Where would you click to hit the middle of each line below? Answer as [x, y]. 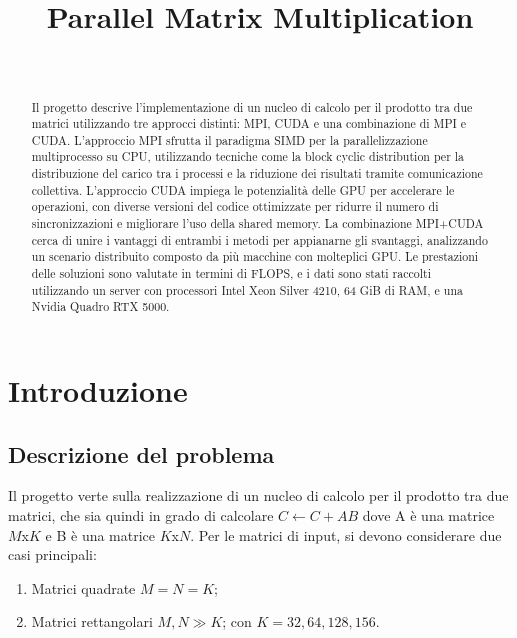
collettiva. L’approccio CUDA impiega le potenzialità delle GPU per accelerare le [243, 189]
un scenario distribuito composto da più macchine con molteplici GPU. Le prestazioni [255, 256]
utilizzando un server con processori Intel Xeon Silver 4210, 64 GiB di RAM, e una [247, 289]
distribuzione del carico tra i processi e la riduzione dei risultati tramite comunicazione [257, 173]
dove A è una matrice [428, 515]
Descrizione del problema [141, 453]
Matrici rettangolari [92, 621]
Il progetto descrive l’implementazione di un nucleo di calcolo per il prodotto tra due [252, 106]
